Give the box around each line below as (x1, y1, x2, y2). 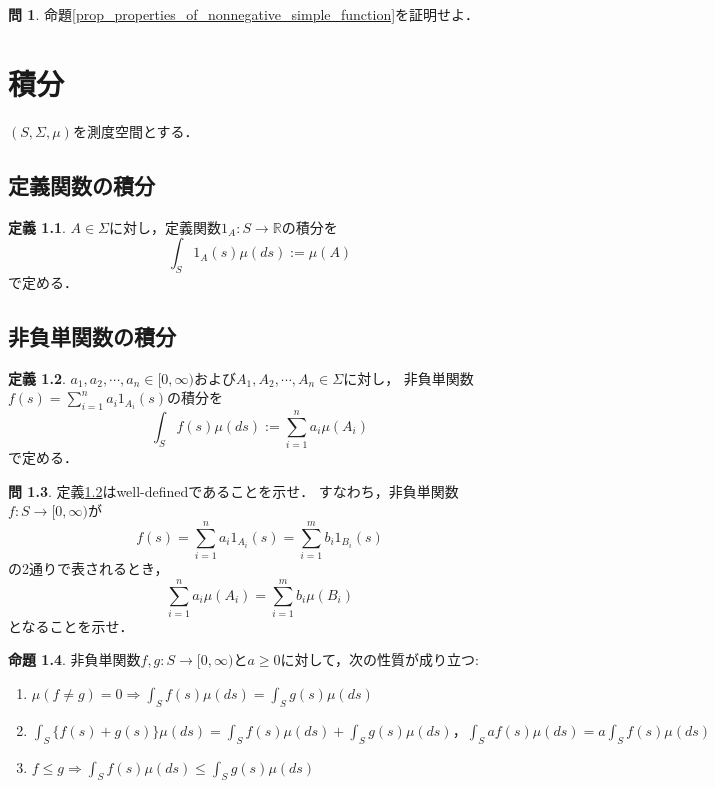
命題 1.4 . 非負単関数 (8, 649, 141, 670)
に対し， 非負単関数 (343, 367, 474, 388)
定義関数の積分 (8, 169, 155, 200)
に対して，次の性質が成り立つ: (280, 649, 480, 670)
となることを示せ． (8, 615, 134, 636)
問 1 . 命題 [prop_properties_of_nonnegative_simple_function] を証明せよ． (8, 4, 480, 24)
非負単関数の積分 (8, 320, 176, 351)
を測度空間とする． (72, 120, 199, 141)
